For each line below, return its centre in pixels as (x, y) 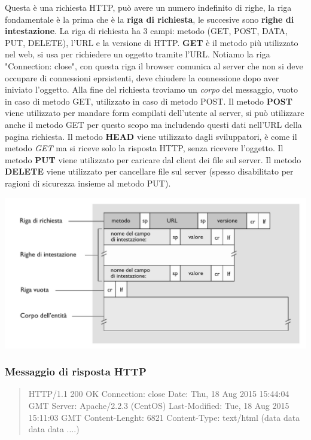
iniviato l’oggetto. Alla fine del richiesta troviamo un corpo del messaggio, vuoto (152, 89)
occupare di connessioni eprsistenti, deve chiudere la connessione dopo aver (142, 77)
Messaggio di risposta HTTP (76, 372)
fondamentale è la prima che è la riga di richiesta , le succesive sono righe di (150, 19)
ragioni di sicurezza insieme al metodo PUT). (88, 183)
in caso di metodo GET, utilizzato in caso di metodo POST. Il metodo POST (149, 101)
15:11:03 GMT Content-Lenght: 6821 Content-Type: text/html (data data (164, 417)
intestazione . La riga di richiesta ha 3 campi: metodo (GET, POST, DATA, (146, 31)
